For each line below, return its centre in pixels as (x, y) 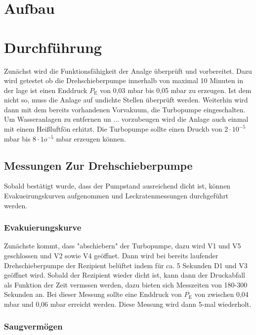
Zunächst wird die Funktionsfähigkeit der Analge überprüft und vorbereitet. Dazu (128, 71)
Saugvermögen (33, 326)
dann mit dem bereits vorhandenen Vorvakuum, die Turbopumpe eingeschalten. (125, 109)
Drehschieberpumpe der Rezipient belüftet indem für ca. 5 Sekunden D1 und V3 (126, 265)
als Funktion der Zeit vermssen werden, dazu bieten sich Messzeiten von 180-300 (126, 284)
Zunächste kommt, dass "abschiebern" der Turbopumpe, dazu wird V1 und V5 (123, 246)
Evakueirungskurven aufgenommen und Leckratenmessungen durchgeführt (116, 196)
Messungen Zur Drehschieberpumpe (98, 165)
